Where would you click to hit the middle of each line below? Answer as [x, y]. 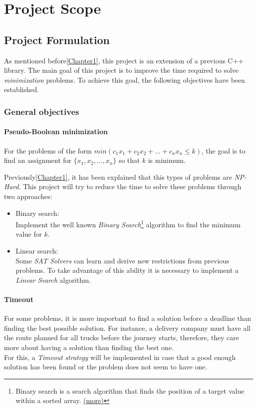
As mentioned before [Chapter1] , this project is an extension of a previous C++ [124, 60]
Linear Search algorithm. [53, 280]
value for [29, 234]
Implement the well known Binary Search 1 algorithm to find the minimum [128, 224]
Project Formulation [57, 39]
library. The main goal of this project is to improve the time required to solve [121, 70]
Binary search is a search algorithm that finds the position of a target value [130, 390]
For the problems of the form [48, 150]
